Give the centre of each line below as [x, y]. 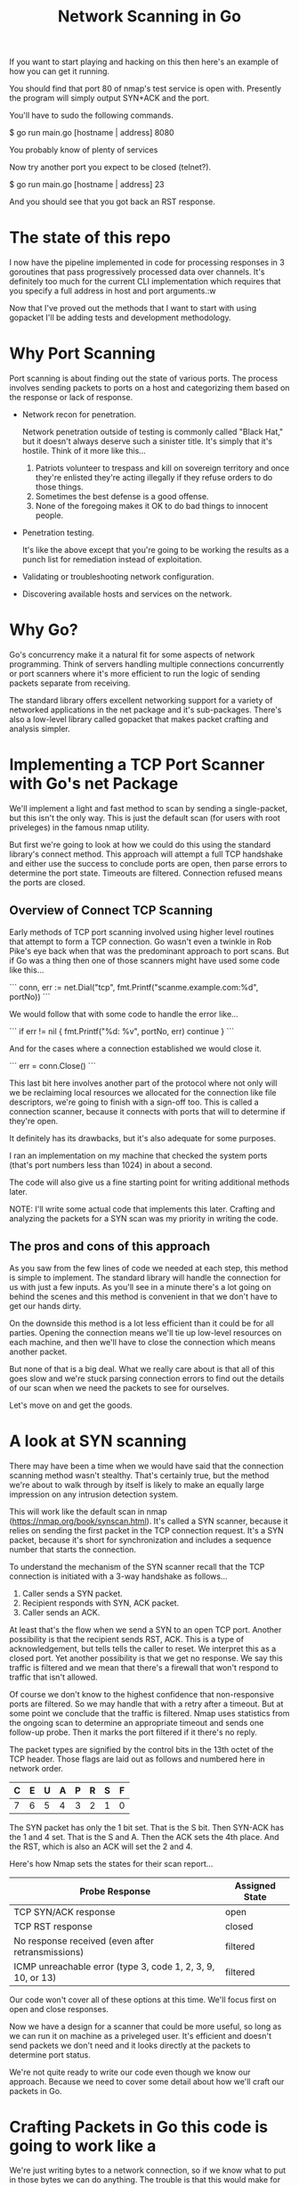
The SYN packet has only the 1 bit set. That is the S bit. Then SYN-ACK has [147, 1827]
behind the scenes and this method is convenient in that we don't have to [143, 1296]
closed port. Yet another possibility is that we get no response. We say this [146, 1658]
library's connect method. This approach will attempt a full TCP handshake [146, 854]
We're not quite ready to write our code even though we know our [130, 2072]
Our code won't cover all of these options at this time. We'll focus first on [143, 2000]
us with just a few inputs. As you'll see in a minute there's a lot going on [140, 1286]
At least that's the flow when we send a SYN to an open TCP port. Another [145, 1630]
